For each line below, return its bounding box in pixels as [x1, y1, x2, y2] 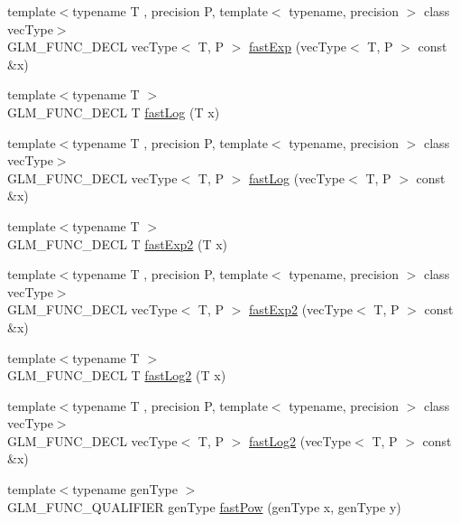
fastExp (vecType [249, 37, 347, 56]
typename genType [72, 480, 178, 499]
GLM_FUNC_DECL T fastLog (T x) [7, 102, 220, 121]
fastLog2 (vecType [249, 431, 352, 450]
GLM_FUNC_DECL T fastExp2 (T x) [7, 234, 228, 253]
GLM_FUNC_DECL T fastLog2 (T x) [7, 366, 226, 385]
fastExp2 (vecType [249, 300, 354, 319]
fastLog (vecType [249, 168, 345, 187]
